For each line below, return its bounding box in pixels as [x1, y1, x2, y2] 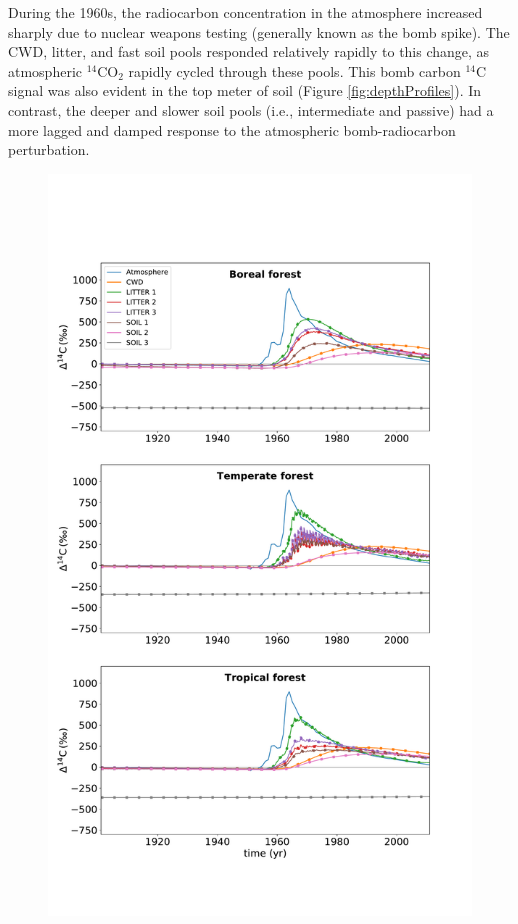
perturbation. [8, 139, 90, 160]
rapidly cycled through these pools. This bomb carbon [128, 60, 461, 81]
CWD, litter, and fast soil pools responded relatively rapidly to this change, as [8, 41, 490, 62]
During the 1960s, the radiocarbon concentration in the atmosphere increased [8, 2, 483, 22]
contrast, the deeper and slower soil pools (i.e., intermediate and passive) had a [8, 99, 494, 120]
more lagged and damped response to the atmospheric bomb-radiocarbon [8, 119, 456, 140]
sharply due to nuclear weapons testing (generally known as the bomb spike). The [8, 21, 510, 42]
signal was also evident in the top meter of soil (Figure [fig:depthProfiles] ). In [8, 80, 482, 101]
